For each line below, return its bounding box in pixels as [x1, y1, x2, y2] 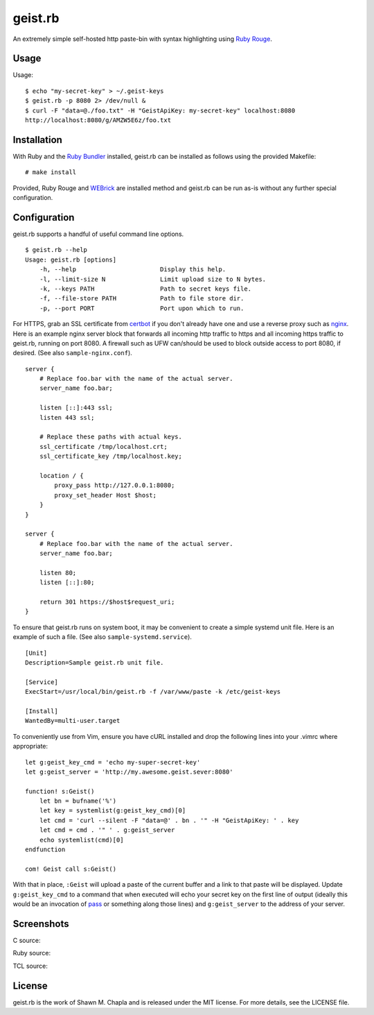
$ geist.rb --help [25, 246, 88, 254]
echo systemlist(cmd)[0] [39, 836, 124, 844]
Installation [12, 134, 62, 146]
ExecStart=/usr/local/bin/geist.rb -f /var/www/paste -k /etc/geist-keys [25, 688, 281, 696]
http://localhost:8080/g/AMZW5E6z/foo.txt [25, 117, 172, 124]
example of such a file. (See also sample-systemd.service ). [12, 633, 192, 641]
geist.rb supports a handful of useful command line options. [12, 230, 184, 238]
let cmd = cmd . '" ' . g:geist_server [39, 826, 175, 834]
